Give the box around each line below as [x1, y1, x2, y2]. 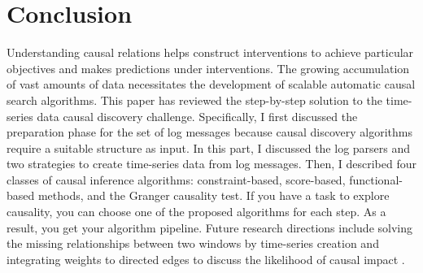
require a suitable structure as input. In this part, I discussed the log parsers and [7, 139, 411, 156]
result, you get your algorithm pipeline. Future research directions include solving [7, 219, 412, 236]
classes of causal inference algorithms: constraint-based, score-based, [7, 171, 346, 188]
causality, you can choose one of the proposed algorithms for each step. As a [7, 203, 386, 220]
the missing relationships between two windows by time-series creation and [7, 235, 379, 252]
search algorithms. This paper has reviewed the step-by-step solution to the [7, 91, 382, 108]
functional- [349, 171, 403, 188]
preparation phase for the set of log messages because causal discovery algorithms [7, 123, 412, 141]
